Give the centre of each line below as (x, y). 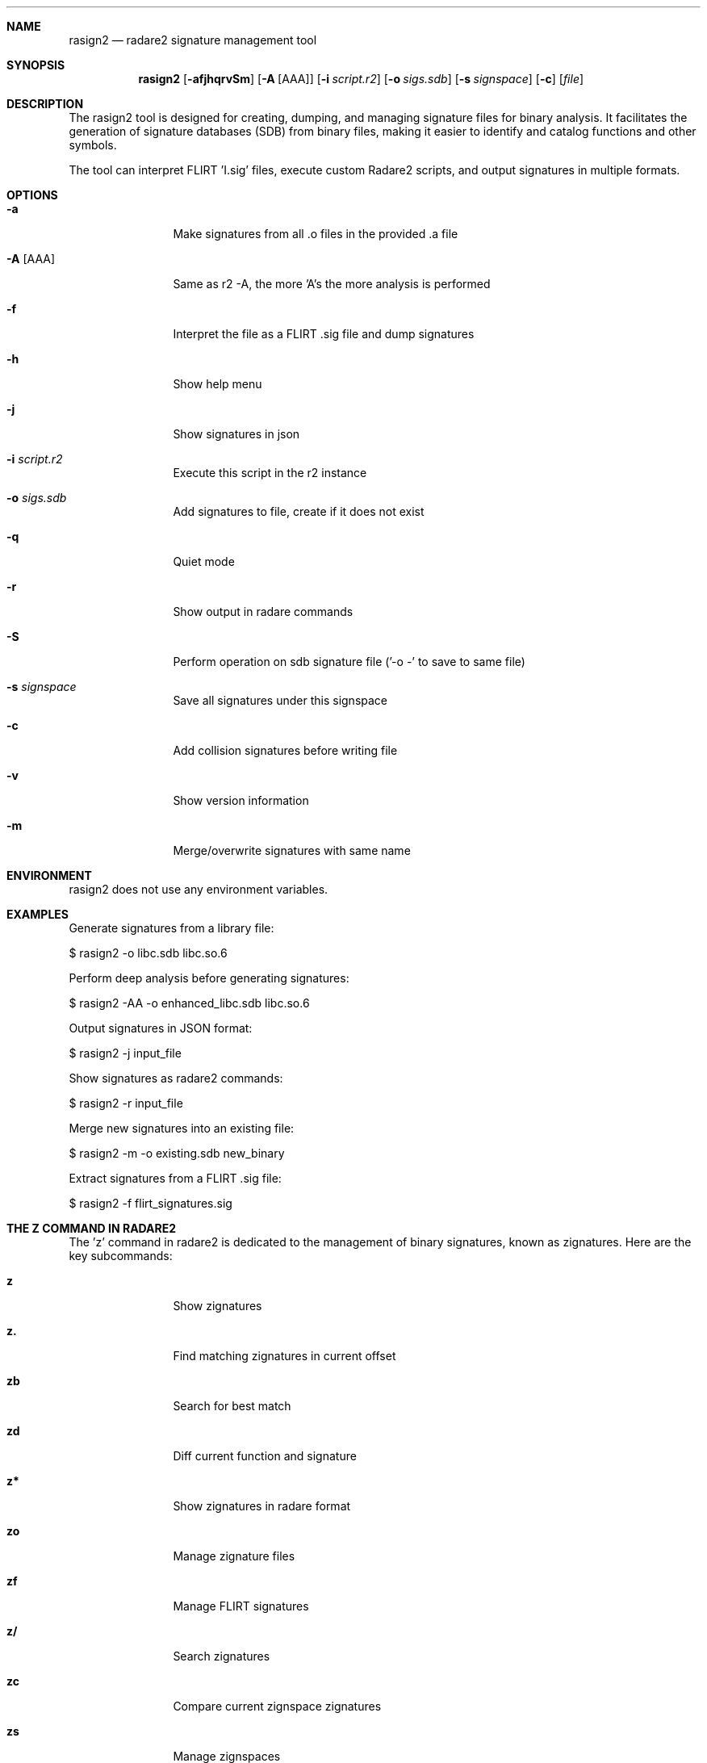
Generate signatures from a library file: (172, 928)
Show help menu (218, 384)
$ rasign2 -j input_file (125, 1053)
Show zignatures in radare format (262, 1506)
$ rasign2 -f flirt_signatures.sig (151, 1203)
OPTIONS (32, 195)
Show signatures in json (236, 434)
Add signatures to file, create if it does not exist (299, 511)
